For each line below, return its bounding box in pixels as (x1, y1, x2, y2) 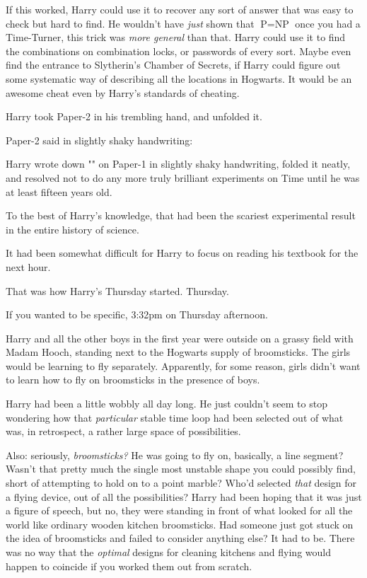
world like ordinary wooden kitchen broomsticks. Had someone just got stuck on (6, 516, 354, 531)
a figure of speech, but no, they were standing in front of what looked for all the (6, 503, 353, 518)
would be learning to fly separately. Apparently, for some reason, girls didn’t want (6, 358, 361, 373)
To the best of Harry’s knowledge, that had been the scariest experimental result (6, 208, 356, 223)
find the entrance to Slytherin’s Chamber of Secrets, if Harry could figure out (6, 57, 341, 72)
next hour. (6, 259, 51, 274)
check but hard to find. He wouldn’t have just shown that (6, 16, 255, 30)
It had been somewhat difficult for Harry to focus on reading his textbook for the (6, 245, 359, 260)
